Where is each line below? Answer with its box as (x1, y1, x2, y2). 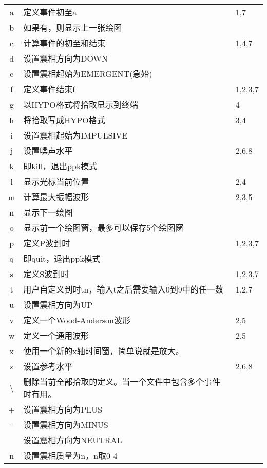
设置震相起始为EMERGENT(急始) (23, 68, 152, 80)
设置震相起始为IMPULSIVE (23, 129, 128, 141)
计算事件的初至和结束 (23, 37, 106, 49)
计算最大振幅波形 (23, 191, 89, 203)
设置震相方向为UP (23, 299, 93, 310)
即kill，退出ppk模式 (23, 160, 98, 172)
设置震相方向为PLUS (23, 403, 103, 415)
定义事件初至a (23, 6, 77, 18)
